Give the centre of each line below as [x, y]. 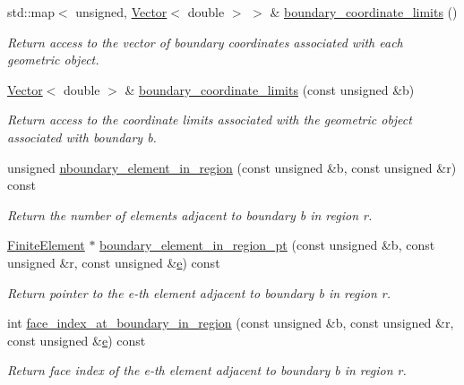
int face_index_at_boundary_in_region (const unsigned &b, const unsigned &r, [231, 323]
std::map [31, 12]
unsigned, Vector [121, 12]
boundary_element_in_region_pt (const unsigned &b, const [267, 245]
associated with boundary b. [82, 137]
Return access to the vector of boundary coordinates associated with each [205, 42]
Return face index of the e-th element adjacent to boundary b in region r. [207, 370]
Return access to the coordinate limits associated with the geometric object [210, 120]
